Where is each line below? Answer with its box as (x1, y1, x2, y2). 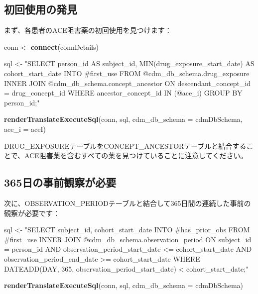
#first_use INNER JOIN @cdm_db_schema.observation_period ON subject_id (4, 234, 252, 244)
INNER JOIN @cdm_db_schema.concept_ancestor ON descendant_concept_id (4, 78, 251, 88)
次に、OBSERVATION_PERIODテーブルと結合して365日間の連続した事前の (4, 197, 251, 208)
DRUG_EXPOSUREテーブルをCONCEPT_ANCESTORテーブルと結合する (4, 140, 247, 151)
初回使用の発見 (4, 1, 77, 17)
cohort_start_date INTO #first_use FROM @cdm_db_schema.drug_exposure (4, 68, 250, 78)
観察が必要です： (4, 207, 60, 218)
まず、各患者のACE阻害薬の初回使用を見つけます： (4, 25, 172, 35)
